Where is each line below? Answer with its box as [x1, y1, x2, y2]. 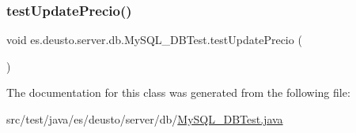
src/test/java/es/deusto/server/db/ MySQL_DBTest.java [6, 111, 283, 127]
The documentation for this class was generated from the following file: [6, 84, 350, 101]
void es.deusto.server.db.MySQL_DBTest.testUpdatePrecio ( [6, 31, 302, 48]
